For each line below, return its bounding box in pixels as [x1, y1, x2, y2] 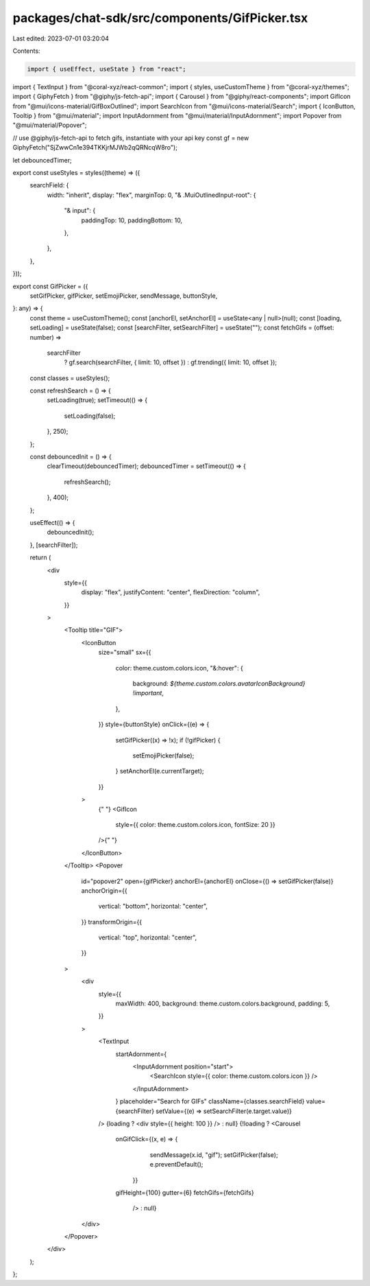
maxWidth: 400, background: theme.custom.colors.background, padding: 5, [115, 999, 330, 1008]
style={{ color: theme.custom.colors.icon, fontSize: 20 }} [115, 820, 275, 828]
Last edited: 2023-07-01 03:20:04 [12, 34, 110, 43]
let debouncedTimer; [12, 156, 72, 164]
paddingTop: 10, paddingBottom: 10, [81, 216, 183, 224]
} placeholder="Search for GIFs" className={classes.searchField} [115, 1097, 305, 1106]
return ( [29, 553, 51, 562]
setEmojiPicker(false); [132, 751, 195, 760]
